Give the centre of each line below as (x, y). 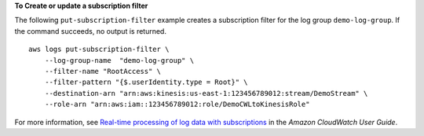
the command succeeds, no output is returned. (90, 31)
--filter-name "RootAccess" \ (102, 71)
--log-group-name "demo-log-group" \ (119, 60)
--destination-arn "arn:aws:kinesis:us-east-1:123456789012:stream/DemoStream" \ (206, 93)
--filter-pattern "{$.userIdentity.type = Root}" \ (146, 82)
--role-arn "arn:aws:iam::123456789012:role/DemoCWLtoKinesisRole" (177, 105)
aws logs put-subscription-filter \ (99, 50)
